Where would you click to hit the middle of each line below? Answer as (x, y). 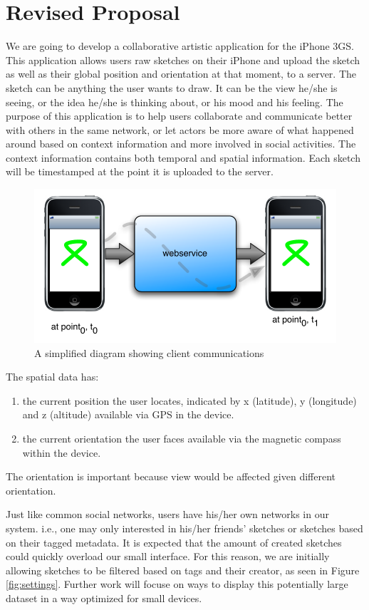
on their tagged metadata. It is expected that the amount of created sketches (174, 542)
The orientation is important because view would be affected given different (171, 476)
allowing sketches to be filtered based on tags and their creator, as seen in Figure (183, 570)
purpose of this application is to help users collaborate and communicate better (179, 116)
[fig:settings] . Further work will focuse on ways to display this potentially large (177, 584)
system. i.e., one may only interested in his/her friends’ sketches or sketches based (184, 528)
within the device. (62, 452)
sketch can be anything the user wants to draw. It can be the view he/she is (172, 87)
